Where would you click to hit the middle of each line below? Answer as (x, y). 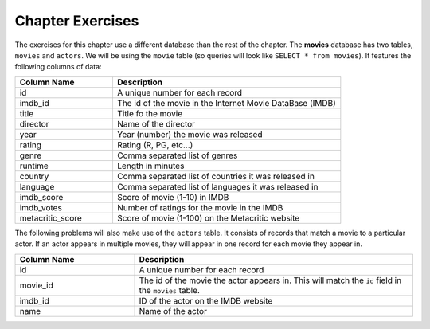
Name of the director (156, 123)
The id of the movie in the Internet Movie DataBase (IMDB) (226, 103)
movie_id (36, 285)
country (34, 176)
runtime (34, 166)
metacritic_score (51, 217)
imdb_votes (41, 207)
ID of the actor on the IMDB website (206, 300)
